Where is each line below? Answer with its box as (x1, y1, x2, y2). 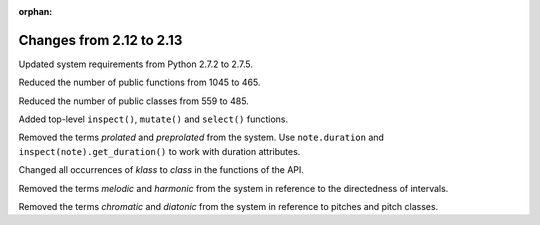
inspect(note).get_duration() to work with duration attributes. (18, 145, 301, 157)
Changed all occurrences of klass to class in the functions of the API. (18, 164, 305, 176)
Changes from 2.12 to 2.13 (18, 31, 183, 49)
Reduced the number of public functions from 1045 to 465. (18, 76, 261, 89)
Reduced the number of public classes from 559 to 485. (18, 95, 249, 107)
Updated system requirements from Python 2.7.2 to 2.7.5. (18, 58, 254, 70)
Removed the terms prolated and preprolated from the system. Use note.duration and (18, 131, 385, 144)
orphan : (18, 6, 53, 17)
